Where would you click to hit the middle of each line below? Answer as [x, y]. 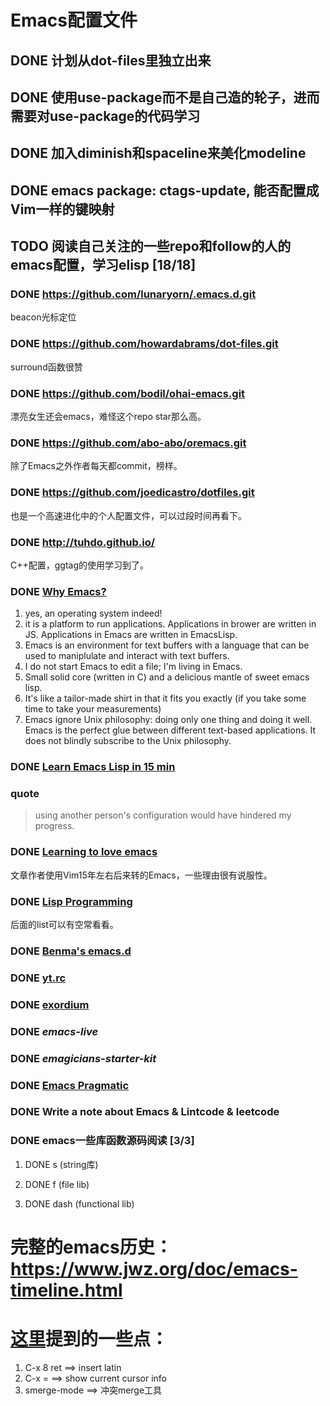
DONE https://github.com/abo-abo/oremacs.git [128, 443]
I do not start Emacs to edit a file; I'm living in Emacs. [133, 667]
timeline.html [66, 1290]
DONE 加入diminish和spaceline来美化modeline [158, 153]
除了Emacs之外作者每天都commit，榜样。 [96, 466]
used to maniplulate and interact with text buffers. [127, 656]
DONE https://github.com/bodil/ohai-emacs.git [128, 393]
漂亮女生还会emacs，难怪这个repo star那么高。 [108, 417]
